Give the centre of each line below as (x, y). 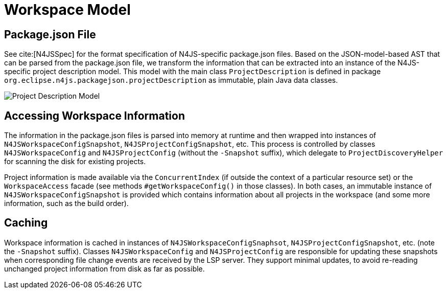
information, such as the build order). (66, 204)
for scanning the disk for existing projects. (75, 162)
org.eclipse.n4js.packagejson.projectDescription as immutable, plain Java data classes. (171, 80)
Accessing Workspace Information (95, 116)
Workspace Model (67, 10)
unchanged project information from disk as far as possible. (104, 268)
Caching (26, 223)
